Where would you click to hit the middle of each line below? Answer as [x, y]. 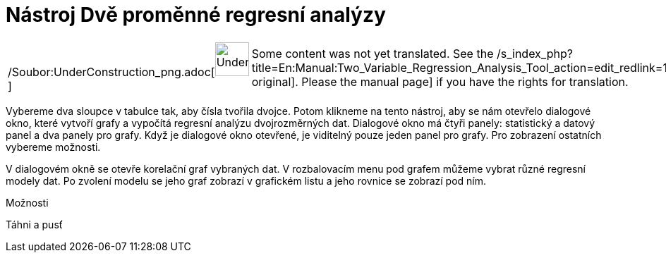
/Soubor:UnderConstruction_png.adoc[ [111, 72]
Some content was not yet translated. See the [373, 53]
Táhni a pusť [35, 224]
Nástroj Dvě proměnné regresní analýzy [196, 15]
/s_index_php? [534, 53]
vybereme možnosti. [53, 147]
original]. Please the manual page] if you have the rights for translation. [440, 81]
